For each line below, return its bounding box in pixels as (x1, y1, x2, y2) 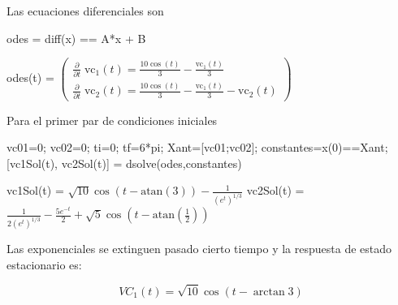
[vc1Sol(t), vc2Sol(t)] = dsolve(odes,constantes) (6, 154, 242, 171)
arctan (253, 286, 285, 298)
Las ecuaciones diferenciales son (6, 2, 164, 19)
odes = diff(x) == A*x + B (6, 29, 146, 46)
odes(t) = (6, 69, 54, 86)
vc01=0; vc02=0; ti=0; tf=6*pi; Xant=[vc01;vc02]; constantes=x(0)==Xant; (6, 139, 388, 156)
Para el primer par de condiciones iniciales (6, 111, 218, 128)
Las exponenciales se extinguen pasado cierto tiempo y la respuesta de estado (6, 240, 392, 257)
